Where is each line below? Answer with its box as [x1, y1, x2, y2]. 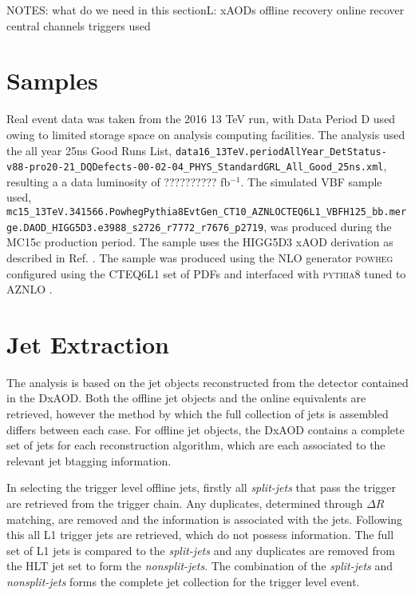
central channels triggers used [6, 17, 151, 34]
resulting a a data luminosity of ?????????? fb [6, 173, 231, 190]
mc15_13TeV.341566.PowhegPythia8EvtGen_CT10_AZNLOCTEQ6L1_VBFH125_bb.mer [6, 206, 407, 218]
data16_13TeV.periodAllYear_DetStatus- [175, 146, 387, 158]
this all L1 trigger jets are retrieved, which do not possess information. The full [6, 526, 394, 543]
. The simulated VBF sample [240, 173, 382, 190]
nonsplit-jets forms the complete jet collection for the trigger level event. [6, 573, 360, 589]
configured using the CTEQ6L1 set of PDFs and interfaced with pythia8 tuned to [6, 265, 406, 282]
